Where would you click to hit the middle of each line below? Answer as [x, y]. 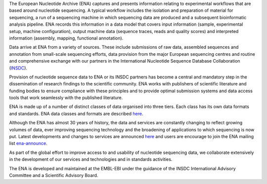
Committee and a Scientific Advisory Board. [54, 175]
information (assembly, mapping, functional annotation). [66, 38]
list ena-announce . [28, 144]
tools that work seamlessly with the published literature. [66, 98]
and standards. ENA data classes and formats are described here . [76, 113]
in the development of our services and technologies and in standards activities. [91, 159]
